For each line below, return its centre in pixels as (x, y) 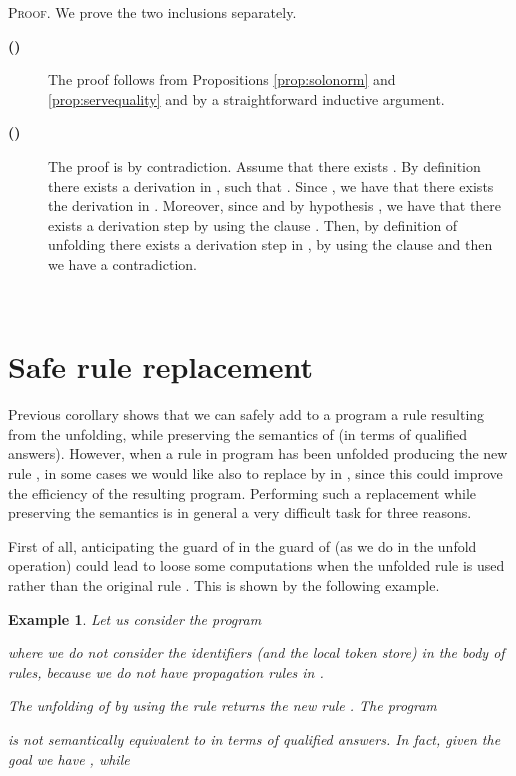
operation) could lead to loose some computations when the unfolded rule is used (256, 565)
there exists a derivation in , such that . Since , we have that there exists (271, 185)
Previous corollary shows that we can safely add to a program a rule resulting (246, 414)
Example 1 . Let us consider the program (135, 618)
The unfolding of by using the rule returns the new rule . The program (222, 705)
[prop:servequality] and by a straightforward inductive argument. (246, 98)
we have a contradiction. (122, 263)
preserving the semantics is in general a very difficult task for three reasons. (240, 512)
